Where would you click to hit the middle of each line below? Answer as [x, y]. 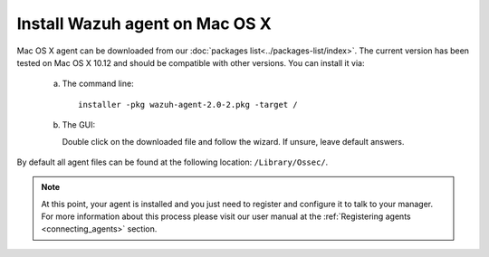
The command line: [98, 84]
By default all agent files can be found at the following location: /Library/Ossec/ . [173, 162]
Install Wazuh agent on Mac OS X [144, 24]
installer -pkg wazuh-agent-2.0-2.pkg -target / [188, 105]
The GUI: [79, 125]
